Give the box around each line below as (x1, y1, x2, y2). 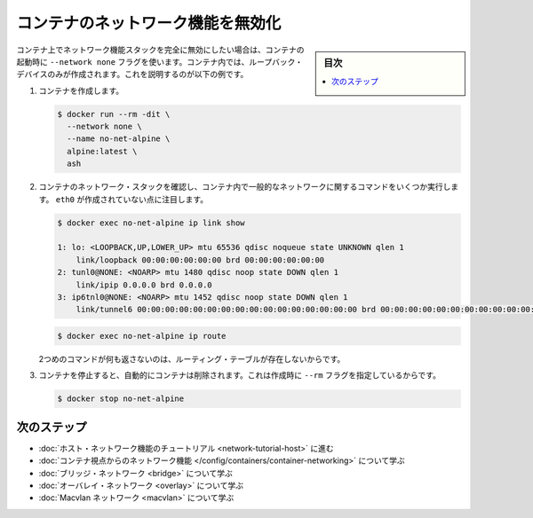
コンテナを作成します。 (38, 85, 124, 96)
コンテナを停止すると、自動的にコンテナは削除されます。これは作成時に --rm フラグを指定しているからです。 (38, 370, 442, 381)
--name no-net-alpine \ (67, 134, 171, 144)
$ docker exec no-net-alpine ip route (57, 331, 227, 341)
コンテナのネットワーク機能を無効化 (16, 13, 282, 33)
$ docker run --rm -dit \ (57, 109, 171, 119)
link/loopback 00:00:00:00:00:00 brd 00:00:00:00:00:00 (76, 255, 325, 265)
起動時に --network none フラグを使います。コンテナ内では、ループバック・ (16, 56, 304, 67)
